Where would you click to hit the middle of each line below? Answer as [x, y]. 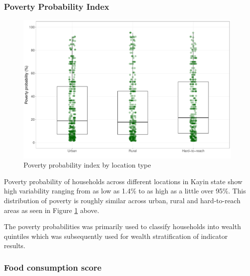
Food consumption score [53, 267]
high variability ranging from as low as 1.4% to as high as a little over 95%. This [125, 191]
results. [15, 245]
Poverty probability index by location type [87, 165]
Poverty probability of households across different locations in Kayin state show [123, 181]
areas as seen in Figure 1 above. [52, 210]
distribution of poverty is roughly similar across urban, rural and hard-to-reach [122, 200]
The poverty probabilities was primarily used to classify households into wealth [123, 226]
